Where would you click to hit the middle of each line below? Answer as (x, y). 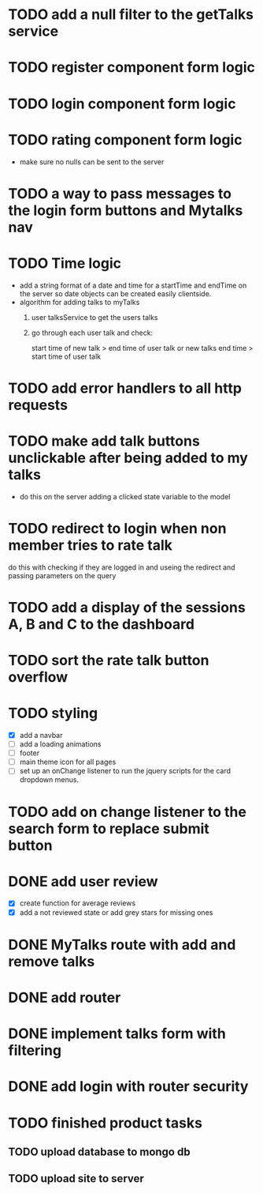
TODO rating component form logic (125, 139)
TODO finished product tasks (106, 1123)
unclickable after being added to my (128, 458)
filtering (35, 1050)
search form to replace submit (109, 828)
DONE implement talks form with (117, 1034)
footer (30, 753)
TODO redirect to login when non (117, 528)
